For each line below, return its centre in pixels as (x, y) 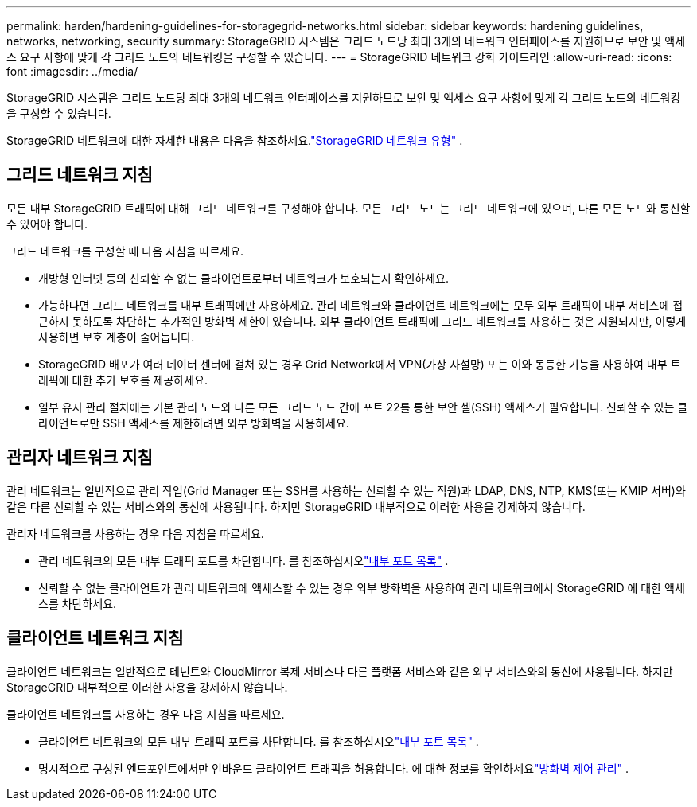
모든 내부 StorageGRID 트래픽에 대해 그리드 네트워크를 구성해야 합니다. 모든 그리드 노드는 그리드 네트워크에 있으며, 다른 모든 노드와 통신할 (348, 208)
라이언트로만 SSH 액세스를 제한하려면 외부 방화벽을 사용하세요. (194, 423)
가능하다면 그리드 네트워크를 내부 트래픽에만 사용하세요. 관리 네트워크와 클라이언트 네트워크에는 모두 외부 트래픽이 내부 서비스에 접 (361, 305)
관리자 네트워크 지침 (80, 458)
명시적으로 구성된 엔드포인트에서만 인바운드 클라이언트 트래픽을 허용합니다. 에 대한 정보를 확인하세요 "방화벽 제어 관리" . (334, 768)
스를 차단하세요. (78, 603)
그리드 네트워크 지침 (80, 175)
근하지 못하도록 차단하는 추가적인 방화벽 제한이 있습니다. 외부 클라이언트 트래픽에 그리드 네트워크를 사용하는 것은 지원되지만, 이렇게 (362, 321)
